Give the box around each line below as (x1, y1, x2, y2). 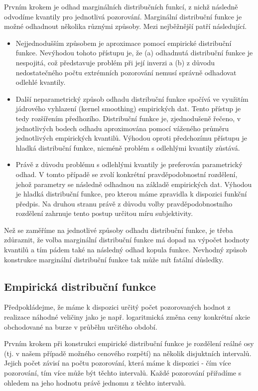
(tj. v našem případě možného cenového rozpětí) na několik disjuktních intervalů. (4, 348, 252, 358)
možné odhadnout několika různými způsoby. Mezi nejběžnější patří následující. (4, 21, 247, 31)
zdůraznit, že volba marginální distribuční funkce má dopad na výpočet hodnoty (4, 234, 250, 245)
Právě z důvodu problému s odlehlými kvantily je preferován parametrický (15, 159, 243, 170)
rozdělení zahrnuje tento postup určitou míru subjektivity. (15, 208, 193, 218)
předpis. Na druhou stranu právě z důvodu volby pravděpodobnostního (15, 198, 233, 208)
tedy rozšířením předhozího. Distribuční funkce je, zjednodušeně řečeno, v (15, 113, 241, 123)
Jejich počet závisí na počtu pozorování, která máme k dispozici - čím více (4, 358, 231, 368)
